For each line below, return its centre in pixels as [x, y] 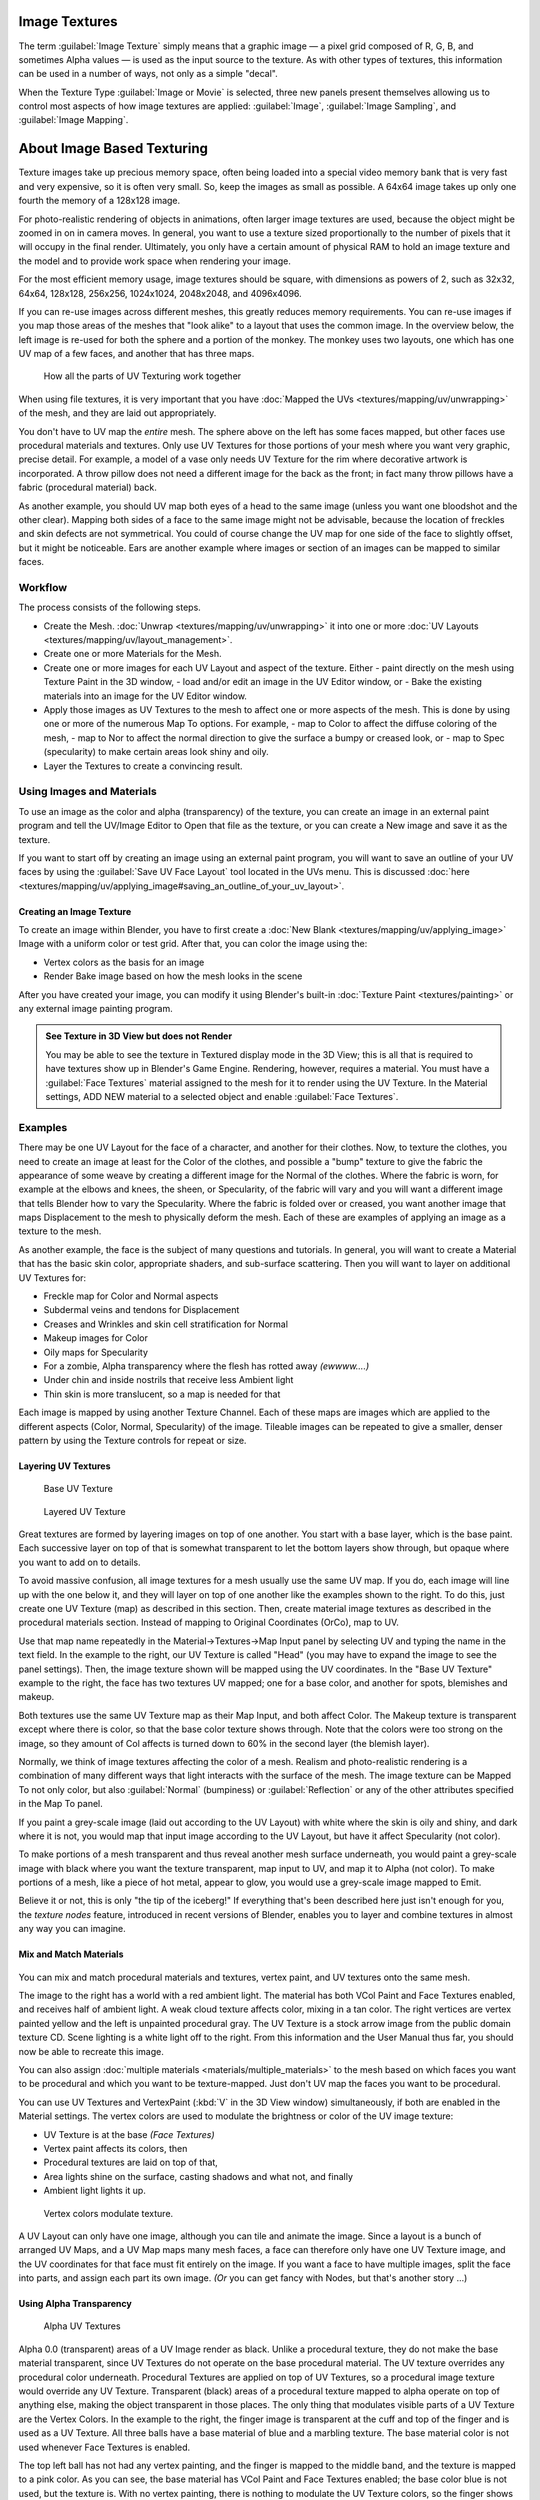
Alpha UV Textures [82, 2326]
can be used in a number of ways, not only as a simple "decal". [148, 74]
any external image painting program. [96, 1009]
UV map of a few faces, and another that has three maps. [136, 354]
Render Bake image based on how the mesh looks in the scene [173, 976]
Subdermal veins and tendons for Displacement [141, 1310]
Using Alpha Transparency [75, 2304]
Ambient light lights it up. [95, 2191]
